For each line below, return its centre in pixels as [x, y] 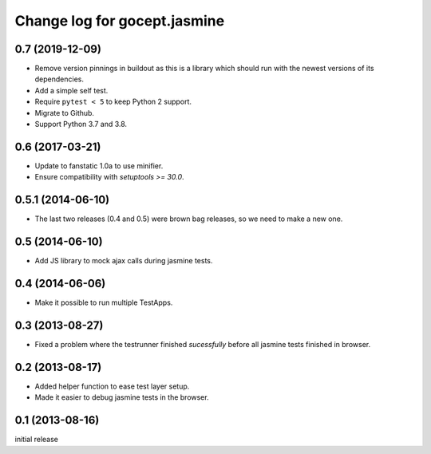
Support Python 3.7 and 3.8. [81, 124]
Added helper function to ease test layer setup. [112, 386]
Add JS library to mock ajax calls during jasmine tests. [124, 261]
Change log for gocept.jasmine [120, 21]
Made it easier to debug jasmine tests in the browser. [122, 397]
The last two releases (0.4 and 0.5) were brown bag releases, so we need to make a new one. [189, 219]
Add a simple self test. [71, 90]
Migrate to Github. [65, 113]
